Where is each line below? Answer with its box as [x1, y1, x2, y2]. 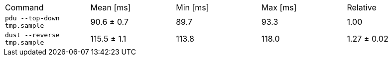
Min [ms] [176, 2, 209, 12]
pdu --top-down [5, 14, 60, 22]
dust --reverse [5, 31, 60, 39]
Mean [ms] [90, 2, 131, 12]
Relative [347, 2, 377, 12]
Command [5, 2, 44, 12]
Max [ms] [261, 2, 297, 12]
